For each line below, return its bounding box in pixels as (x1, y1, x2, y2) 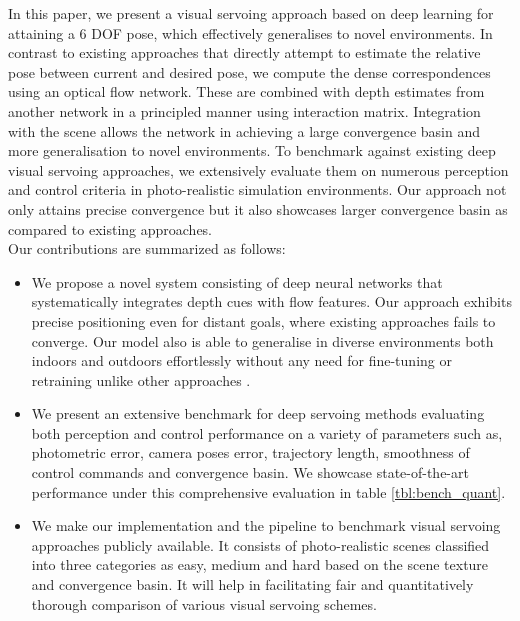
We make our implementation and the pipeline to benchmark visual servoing (31, 515, 501, 536)
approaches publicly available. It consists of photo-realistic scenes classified (31, 534, 490, 555)
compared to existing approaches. (8, 218, 213, 239)
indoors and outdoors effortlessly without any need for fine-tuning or (31, 350, 452, 371)
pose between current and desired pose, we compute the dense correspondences (8, 61, 491, 82)
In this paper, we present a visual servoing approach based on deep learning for (8, 3, 494, 23)
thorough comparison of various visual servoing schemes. (31, 593, 377, 614)
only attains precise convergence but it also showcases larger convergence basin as (8, 198, 508, 219)
